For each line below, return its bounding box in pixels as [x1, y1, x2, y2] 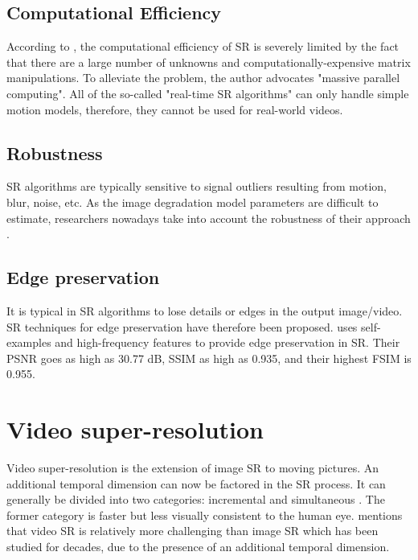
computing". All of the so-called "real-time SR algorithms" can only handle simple [6, 84, 409, 101]
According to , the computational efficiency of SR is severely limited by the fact [6, 38, 400, 55]
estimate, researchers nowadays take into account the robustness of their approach [6, 209, 411, 226]
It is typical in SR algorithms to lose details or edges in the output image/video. [6, 302, 403, 319]
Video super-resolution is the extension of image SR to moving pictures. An [6, 459, 379, 476]
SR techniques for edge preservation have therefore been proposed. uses [6, 318, 358, 335]
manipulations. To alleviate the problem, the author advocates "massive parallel [6, 69, 400, 86]
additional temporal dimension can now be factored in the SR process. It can [6, 475, 386, 492]
